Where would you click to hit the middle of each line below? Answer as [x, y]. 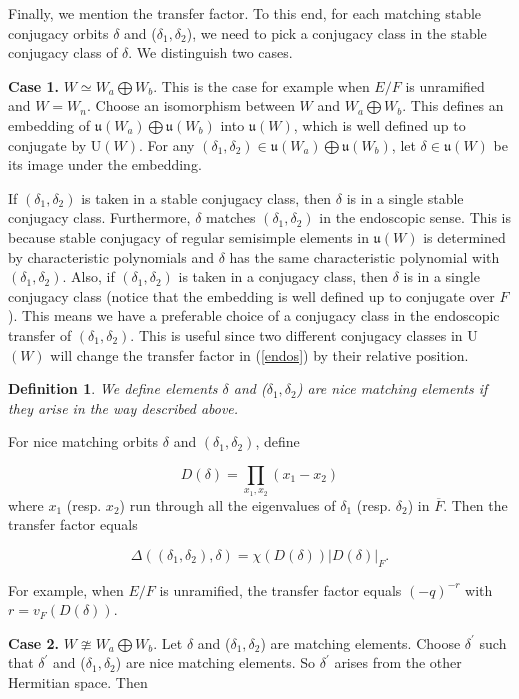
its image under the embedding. [105, 164]
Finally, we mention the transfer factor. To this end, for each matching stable [245, 13]
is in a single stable [405, 197]
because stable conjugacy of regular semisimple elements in [188, 236]
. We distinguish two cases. [210, 52]
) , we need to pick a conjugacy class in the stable [336, 32]
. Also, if [88, 276]
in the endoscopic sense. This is [415, 217]
